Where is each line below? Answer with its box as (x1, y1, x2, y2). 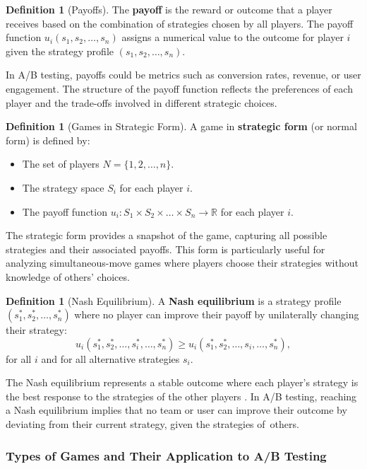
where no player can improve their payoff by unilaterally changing (74, 307, 359, 322)
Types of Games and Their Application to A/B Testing (6, 446, 327, 464)
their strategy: (6, 323, 67, 337)
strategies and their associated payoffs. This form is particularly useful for (6, 241, 325, 256)
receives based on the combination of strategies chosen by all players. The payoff (6, 16, 354, 30)
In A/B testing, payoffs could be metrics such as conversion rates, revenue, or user (6, 67, 361, 82)
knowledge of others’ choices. (6, 269, 130, 284)
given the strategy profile (6, 43, 114, 58)
